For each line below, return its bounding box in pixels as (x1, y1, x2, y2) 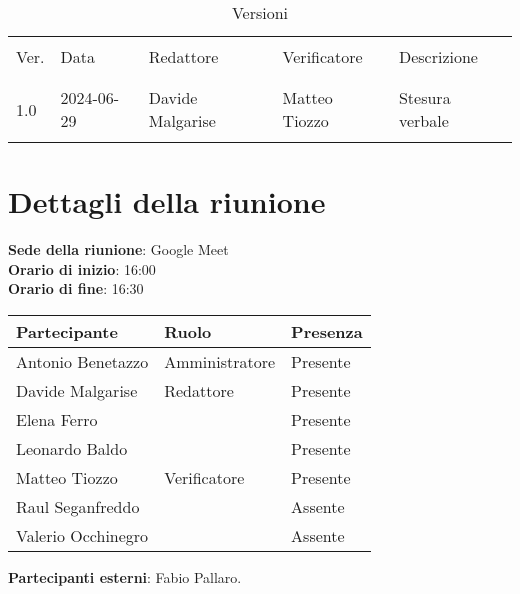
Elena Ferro (16, 407, 98, 431)
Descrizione (398, 45, 478, 68)
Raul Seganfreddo (16, 494, 140, 518)
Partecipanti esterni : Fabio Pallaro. (8, 566, 242, 587)
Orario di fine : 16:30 (8, 278, 144, 299)
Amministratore (164, 349, 276, 373)
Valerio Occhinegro (16, 523, 149, 547)
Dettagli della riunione (8, 181, 326, 222)
